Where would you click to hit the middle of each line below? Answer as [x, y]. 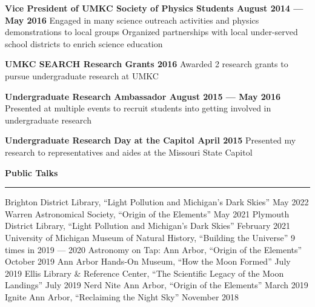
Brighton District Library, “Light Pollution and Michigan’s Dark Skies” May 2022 [157, 202]
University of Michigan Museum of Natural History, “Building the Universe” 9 [150, 237]
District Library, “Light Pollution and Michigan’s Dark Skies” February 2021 [148, 226]
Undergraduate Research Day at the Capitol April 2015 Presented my [151, 140]
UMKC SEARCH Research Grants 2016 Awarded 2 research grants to [147, 64]
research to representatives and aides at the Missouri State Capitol [129, 152]
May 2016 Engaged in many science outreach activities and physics [132, 20]
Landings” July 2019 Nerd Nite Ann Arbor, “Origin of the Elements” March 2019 [157, 285]
